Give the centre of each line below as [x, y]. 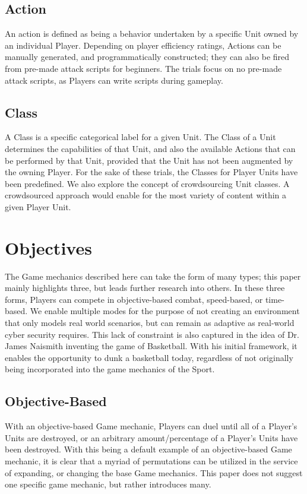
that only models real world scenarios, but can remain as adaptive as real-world [150, 323]
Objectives [48, 247]
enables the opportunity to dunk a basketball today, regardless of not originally [149, 357]
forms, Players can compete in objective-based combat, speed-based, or [134, 299]
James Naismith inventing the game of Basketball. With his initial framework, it [151, 346]
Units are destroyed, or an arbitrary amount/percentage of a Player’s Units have [151, 437]
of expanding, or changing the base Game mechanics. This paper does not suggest [154, 472]
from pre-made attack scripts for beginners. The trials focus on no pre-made [143, 68]
